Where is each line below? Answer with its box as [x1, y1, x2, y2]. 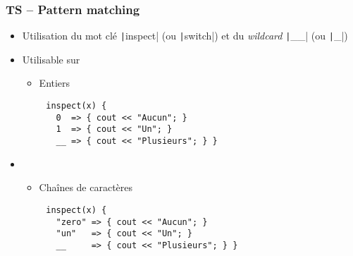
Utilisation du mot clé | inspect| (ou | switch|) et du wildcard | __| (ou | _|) [22, 28, 348, 43]
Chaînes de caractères [39, 180, 133, 195]
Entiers [39, 75, 70, 90]
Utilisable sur [22, 51, 80, 66]
